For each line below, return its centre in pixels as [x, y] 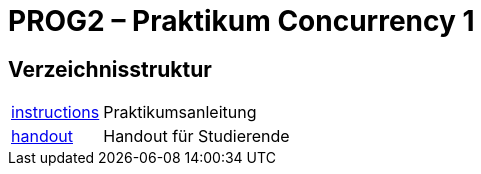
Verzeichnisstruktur [110, 69]
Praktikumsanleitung [180, 112]
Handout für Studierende [196, 136]
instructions [55, 112]
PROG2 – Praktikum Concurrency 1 [241, 21]
